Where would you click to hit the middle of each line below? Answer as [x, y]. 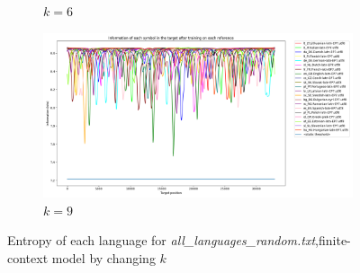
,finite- [333, 240]
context [28, 257]
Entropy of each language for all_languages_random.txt [162, 240]
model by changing [103, 257]
